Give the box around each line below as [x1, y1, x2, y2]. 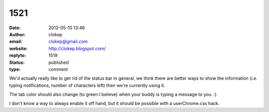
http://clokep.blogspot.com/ [48, 45, 106, 52]
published [48, 59, 69, 65]
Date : [9, 25, 21, 31]
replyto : [9, 53, 26, 58]
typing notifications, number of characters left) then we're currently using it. [9, 82, 165, 88]
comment [48, 66, 68, 72]
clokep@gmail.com [48, 39, 88, 45]
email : [9, 39, 22, 45]
